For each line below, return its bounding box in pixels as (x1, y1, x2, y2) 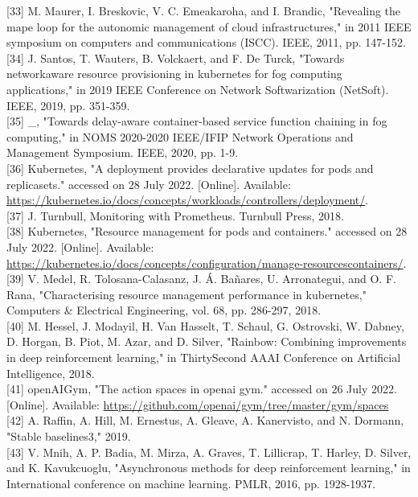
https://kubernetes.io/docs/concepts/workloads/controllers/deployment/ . (6, 191, 369, 208)
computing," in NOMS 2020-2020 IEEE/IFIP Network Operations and (6, 128, 354, 145)
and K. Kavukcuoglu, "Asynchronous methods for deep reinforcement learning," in (6, 459, 411, 476)
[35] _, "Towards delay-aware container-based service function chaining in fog (6, 113, 387, 129)
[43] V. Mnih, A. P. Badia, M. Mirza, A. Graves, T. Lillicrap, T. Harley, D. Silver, (6, 443, 412, 460)
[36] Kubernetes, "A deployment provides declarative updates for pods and (6, 159, 374, 176)
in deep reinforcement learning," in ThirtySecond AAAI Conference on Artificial (6, 349, 401, 366)
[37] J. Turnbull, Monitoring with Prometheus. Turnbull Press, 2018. (6, 207, 344, 224)
